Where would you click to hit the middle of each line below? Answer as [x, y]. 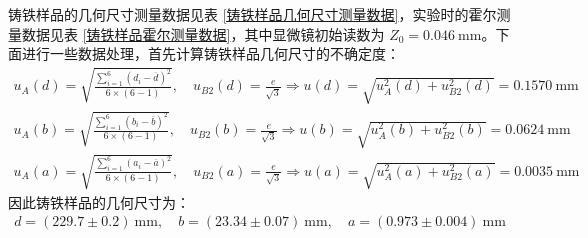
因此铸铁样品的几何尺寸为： [99, 201]
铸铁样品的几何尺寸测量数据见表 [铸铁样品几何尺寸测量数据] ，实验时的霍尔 [252, 14]
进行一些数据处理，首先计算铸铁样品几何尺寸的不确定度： [210, 53]
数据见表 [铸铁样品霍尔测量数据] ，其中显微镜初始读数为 [203, 33]
